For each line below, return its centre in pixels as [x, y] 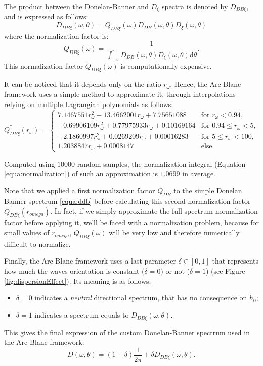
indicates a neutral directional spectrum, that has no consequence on [141, 298]
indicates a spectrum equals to [82, 315]
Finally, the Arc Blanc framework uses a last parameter [90, 261]
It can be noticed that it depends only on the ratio [83, 84]
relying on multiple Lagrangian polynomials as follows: [89, 104]
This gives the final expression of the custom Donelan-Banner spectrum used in [127, 332]
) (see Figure [225, 271]
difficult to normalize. [37, 244]
